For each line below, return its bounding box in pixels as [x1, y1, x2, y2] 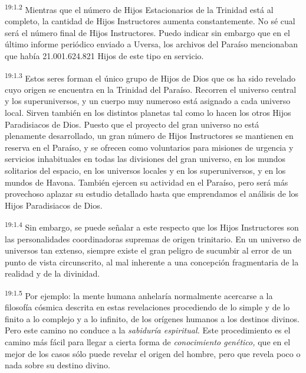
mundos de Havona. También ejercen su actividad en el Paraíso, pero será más [5, 176, 288, 188]
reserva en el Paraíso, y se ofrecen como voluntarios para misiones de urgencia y [5, 141, 294, 153]
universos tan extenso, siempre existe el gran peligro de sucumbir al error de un [5, 244, 292, 257]
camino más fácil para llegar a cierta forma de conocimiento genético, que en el [5, 336, 291, 348]
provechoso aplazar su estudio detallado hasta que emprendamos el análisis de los [5, 187, 299, 200]
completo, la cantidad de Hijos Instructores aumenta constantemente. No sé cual [5, 15, 295, 27]
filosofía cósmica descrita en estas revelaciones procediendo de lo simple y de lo [5, 301, 290, 313]
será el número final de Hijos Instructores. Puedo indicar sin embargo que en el [5, 26, 290, 38]
